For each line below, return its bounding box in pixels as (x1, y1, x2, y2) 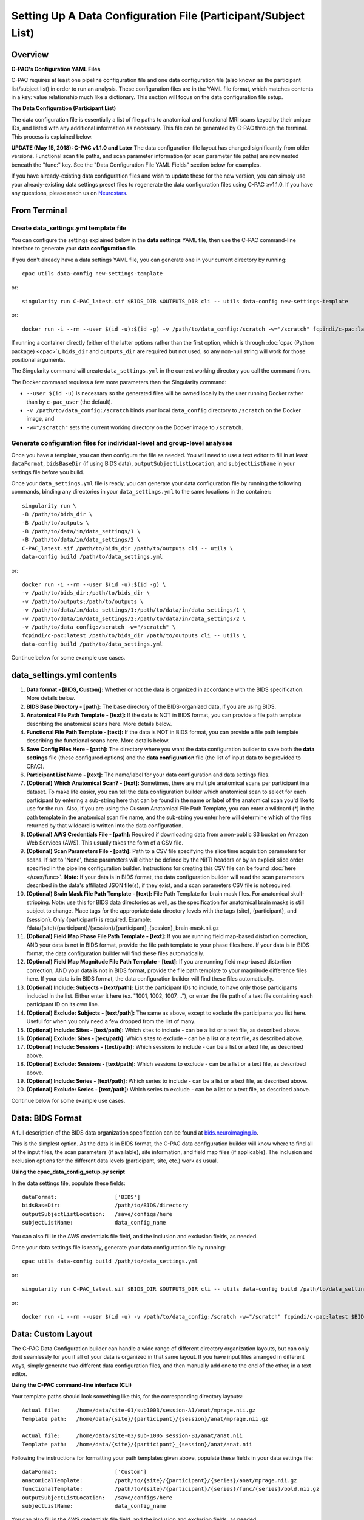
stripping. (26, 899, 51, 906)
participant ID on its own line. (26, 1001, 99, 1008)
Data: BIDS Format (11, 1113, 82, 1123)
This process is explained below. (11, 133, 93, 140)
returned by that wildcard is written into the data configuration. (26, 822, 183, 829)
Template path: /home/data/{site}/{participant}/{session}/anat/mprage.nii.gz (22, 1415, 269, 1422)
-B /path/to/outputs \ (22, 519, 90, 526)
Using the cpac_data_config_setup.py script (11, 1168, 126, 1176)
